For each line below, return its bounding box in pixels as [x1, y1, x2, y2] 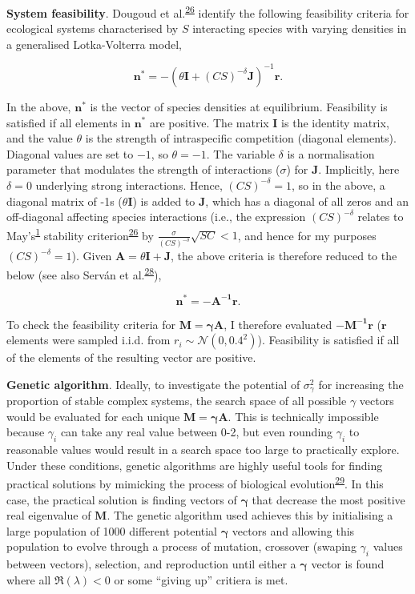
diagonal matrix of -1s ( [6, 192, 123, 209]
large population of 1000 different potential [6, 522, 218, 539]
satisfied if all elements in [6, 114, 131, 130]
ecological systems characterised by [6, 20, 179, 37]
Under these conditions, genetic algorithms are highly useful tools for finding [6, 456, 383, 473]
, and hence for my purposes [237, 227, 377, 243]
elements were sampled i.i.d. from [6, 331, 171, 348]
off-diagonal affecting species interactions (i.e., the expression [6, 208, 306, 225]
